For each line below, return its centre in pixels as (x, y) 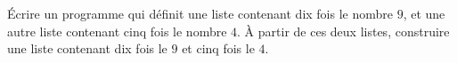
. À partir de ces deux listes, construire (343, 31)
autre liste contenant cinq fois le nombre (117, 31)
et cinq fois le (218, 48)
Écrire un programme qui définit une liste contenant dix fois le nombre (200, 13)
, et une (424, 13)
